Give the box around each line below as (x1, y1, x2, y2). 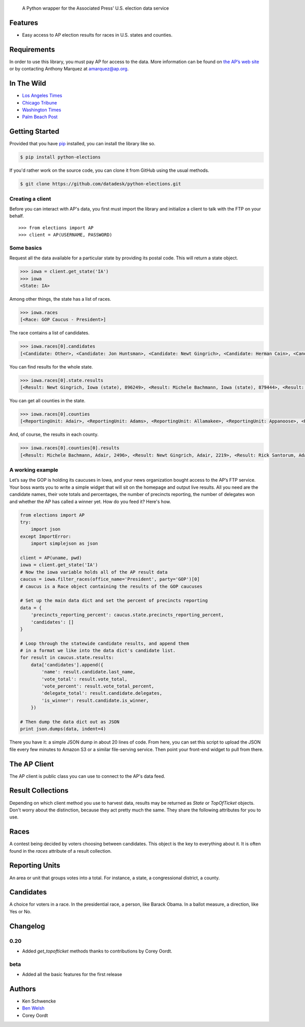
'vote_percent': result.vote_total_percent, (41, 683, 155, 689)
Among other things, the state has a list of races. (9, 296, 111, 302)
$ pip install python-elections (20, 154, 101, 160)
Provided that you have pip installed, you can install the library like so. (9, 141, 156, 147)
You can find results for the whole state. (9, 363, 94, 370)
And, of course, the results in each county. (9, 431, 99, 438)
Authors (9, 984, 36, 993)
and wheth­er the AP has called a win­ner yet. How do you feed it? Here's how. (9, 498, 171, 505)
